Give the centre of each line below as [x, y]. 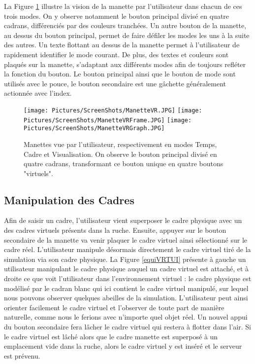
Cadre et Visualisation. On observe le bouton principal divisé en [120, 154]
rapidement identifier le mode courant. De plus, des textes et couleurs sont [116, 54]
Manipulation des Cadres [69, 200]
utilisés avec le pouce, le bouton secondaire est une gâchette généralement [115, 83]
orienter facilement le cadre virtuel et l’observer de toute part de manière [114, 307]
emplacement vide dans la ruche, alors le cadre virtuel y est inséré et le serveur [123, 346]
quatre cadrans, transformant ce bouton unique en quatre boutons [124, 164]
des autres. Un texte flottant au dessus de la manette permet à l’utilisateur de [122, 45]
